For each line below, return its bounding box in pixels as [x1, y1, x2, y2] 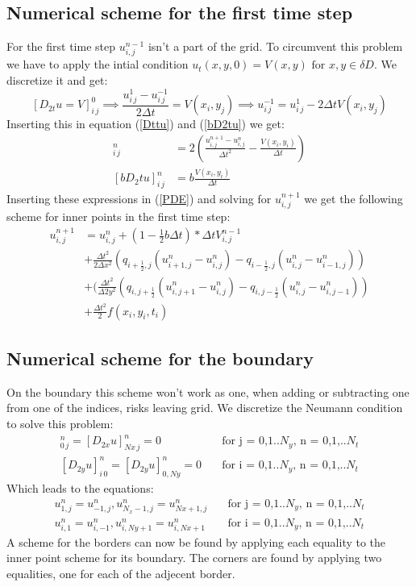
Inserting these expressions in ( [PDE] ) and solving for [6, 189, 272, 206]
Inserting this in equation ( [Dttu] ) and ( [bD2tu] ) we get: [6, 115, 285, 132]
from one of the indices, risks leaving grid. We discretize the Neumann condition [6, 399, 403, 416]
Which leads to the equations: [6, 480, 154, 497]
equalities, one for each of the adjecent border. [6, 564, 235, 581]
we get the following [304, 189, 403, 206]
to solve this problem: [6, 415, 114, 432]
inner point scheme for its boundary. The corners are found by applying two [6, 549, 382, 566]
